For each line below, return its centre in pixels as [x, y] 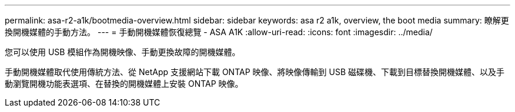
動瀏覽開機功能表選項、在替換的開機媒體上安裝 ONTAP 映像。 [124, 84]
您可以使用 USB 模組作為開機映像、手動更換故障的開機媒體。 [123, 52]
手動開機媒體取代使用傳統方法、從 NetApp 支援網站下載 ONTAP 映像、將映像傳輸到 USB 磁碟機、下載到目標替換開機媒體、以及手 [255, 72]
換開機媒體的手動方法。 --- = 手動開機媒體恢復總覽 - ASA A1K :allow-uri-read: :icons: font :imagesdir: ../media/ [219, 32]
